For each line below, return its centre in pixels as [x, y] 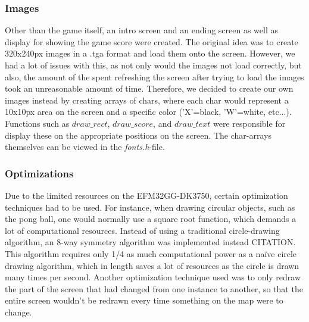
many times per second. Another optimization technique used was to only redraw [153, 277]
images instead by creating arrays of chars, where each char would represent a [147, 100]
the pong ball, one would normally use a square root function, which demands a [151, 219]
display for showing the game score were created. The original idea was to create [152, 41]
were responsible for [249, 123]
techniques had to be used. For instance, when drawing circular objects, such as [150, 207]
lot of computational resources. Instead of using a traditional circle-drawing [142, 230]
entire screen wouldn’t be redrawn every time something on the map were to [144, 300]
